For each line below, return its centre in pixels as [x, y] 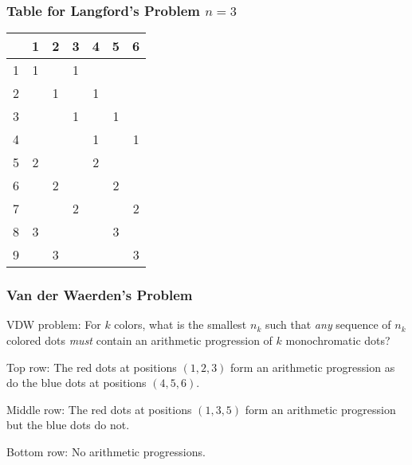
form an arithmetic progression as [313, 367]
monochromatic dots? [338, 340]
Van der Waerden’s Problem [100, 295]
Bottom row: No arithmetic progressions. [106, 451]
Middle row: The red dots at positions [99, 409]
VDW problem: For [54, 324]
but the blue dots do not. [68, 425]
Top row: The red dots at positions [92, 367]
